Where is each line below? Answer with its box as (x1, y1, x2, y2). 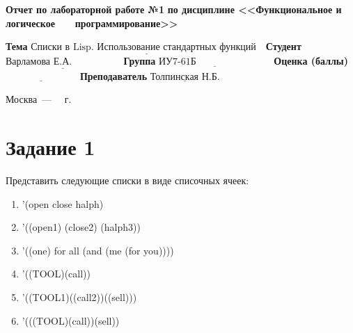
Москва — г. (6, 92, 72, 106)
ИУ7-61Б (159, 57, 196, 67)
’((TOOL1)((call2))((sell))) (22, 289, 137, 304)
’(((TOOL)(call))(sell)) (22, 313, 120, 327)
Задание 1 (6, 133, 95, 161)
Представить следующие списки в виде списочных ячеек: (6, 172, 249, 187)
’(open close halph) (22, 196, 104, 211)
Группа (123, 54, 156, 68)
